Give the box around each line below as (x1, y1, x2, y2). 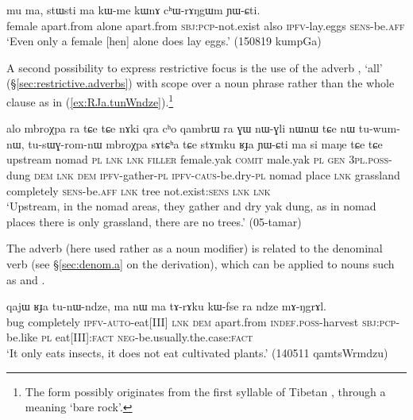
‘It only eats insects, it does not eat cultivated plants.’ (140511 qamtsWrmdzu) (6, 344, 388, 360)
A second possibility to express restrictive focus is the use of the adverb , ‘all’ (6, 59, 383, 75)
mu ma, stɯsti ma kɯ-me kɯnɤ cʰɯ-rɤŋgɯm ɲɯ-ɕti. (6, 2, 261, 17)
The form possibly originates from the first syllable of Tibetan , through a (25, 383, 386, 399)
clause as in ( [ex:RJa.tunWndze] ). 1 (6, 91, 174, 110)
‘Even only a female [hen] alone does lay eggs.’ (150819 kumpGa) (6, 33, 322, 49)
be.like (6, 329, 38, 345)
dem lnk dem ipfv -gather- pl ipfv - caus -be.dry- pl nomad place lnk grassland (34, 167, 400, 183)
